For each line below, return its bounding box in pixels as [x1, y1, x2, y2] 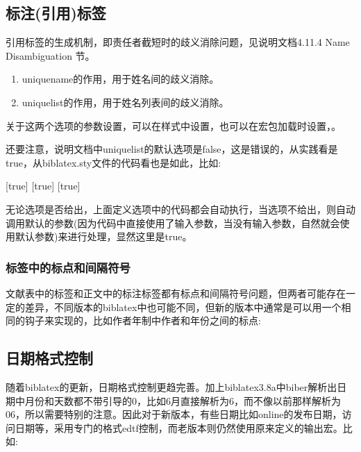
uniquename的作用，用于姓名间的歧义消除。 [22, 72, 219, 86]
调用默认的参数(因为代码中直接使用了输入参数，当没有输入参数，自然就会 [6, 215, 340, 230]
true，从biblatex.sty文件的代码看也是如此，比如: [6, 155, 221, 169]
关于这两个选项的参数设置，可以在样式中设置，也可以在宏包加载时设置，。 [6, 118, 341, 133]
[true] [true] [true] [6, 178, 81, 193]
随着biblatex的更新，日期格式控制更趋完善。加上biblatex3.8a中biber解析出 [6, 379, 337, 394]
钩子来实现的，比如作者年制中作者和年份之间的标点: [24, 313, 261, 328]
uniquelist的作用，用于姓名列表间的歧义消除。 [22, 94, 229, 109]
